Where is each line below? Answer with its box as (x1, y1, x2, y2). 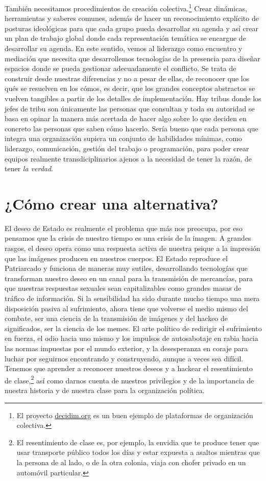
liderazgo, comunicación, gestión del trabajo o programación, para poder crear (5, 143, 249, 153)
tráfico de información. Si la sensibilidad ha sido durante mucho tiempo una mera (5, 293, 260, 304)
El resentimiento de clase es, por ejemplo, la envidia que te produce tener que (16, 437, 259, 447)
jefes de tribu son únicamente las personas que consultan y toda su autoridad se (5, 103, 255, 113)
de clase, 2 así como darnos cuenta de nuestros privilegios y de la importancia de (5, 373, 254, 385)
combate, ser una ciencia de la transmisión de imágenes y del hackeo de (5, 313, 228, 324)
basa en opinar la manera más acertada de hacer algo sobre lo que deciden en (5, 113, 247, 124)
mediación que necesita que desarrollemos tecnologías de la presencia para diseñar (5, 53, 260, 63)
